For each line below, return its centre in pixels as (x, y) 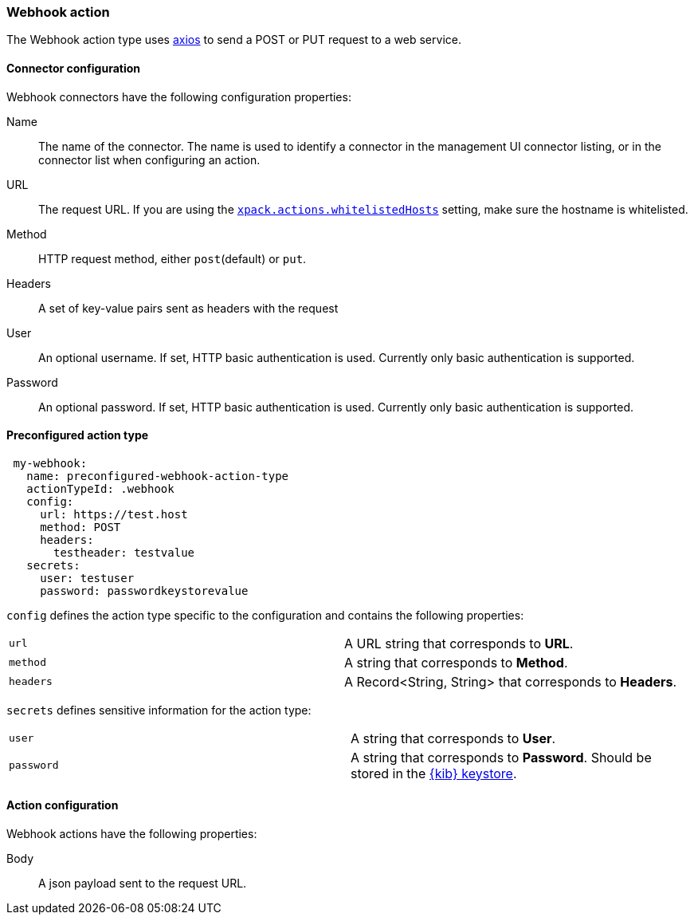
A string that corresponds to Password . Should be (501, 757)
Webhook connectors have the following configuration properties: (179, 96)
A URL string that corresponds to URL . (459, 643)
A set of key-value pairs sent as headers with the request (188, 308)
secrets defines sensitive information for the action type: (159, 710)
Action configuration (63, 805)
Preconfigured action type (78, 435)
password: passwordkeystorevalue (144, 590)
